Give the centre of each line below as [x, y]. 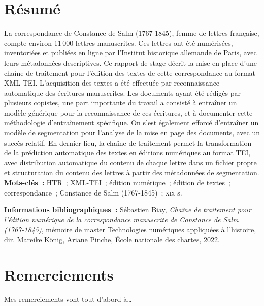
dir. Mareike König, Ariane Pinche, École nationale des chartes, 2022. [112, 239]
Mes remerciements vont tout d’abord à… [68, 299]
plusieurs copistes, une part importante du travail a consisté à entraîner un [121, 103]
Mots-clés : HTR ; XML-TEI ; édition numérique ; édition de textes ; [117, 183]
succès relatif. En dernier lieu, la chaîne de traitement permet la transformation [128, 142]
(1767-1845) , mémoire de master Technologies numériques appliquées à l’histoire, [130, 229]
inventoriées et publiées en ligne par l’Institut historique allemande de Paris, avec [130, 53]
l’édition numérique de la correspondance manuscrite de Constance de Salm [121, 219]
